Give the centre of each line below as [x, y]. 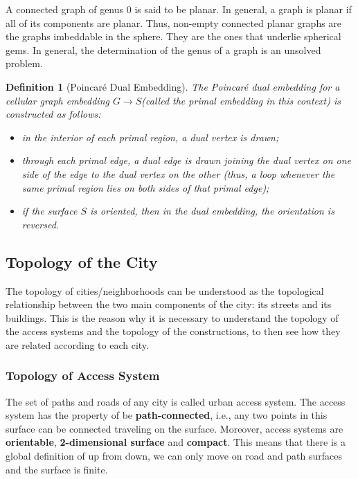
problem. [24, 63]
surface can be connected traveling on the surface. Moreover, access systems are [174, 428]
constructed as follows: [53, 114]
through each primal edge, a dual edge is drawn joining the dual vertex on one [187, 160]
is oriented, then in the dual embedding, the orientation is [212, 211]
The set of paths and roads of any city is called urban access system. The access [176, 401]
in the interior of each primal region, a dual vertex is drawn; [150, 137]
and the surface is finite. [57, 469]
